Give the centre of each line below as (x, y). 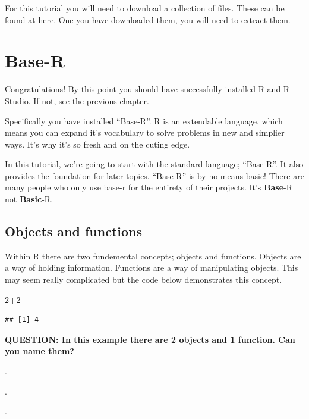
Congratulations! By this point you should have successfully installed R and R (147, 89)
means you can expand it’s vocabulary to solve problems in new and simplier (145, 132)
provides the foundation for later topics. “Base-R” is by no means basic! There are (154, 175)
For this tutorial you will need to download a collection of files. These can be (145, 8)
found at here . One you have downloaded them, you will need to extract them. (148, 19)
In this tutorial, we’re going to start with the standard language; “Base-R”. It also (154, 164)
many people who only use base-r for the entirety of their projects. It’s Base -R (149, 187)
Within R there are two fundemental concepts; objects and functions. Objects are (153, 256)
